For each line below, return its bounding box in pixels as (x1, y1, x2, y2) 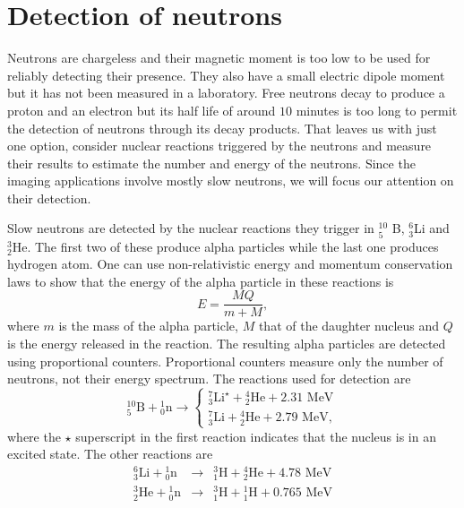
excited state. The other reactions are (7, 444, 213, 463)
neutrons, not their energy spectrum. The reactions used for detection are (7, 369, 411, 388)
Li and (413, 219, 450, 237)
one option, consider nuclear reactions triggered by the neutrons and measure (7, 136, 432, 155)
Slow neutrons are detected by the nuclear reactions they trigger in (7, 219, 374, 237)
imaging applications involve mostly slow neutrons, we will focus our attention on (7, 171, 454, 190)
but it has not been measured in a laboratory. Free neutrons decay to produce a (7, 83, 445, 102)
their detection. (7, 188, 91, 207)
